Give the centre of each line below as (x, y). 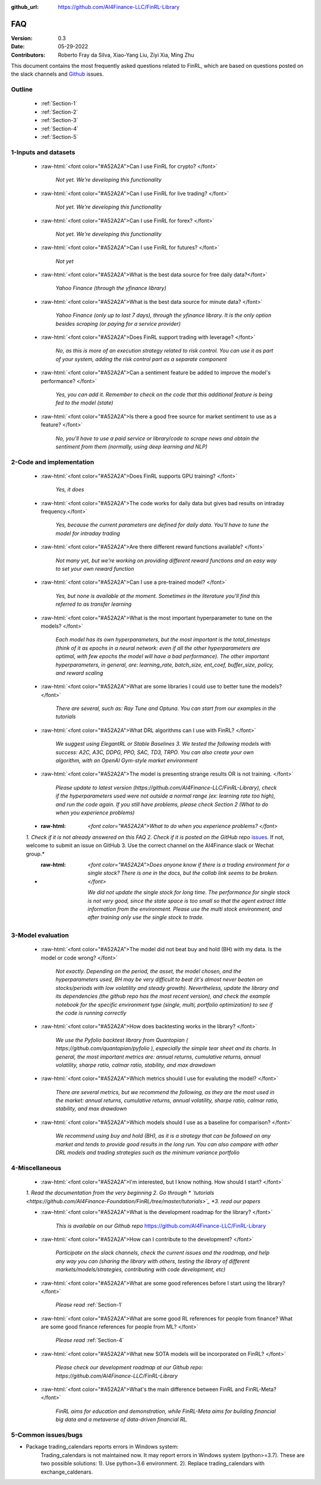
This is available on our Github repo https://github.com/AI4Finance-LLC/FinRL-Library (161, 1226)
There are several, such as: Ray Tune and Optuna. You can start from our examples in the (166, 708)
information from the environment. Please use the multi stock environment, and (185, 909)
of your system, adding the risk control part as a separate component (141, 359)
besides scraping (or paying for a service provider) (118, 323)
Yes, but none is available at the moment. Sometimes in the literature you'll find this (158, 596)
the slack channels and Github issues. (57, 74)
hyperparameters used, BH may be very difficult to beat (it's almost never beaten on (159, 979)
